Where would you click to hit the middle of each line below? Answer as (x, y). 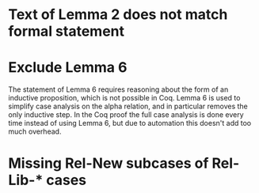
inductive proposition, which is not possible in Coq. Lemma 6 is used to (124, 98)
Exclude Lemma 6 (68, 68)
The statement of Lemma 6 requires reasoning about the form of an (118, 89)
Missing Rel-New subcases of (109, 163)
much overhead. (35, 131)
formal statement (67, 31)
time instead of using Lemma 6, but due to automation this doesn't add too (130, 123)
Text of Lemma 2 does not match (118, 15)
